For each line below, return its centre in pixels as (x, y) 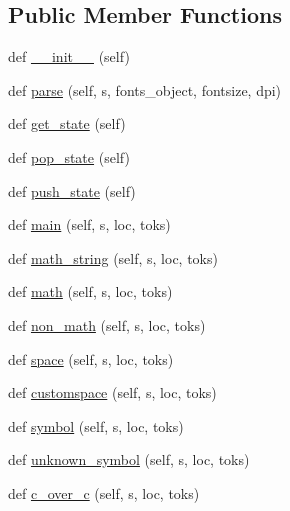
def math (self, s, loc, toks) (90, 291)
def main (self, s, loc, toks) (89, 224)
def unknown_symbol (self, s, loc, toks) (129, 459)
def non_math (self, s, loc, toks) (107, 324)
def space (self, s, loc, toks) (91, 358)
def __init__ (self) (69, 56)
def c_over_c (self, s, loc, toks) (104, 492)
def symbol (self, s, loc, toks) (96, 425)
